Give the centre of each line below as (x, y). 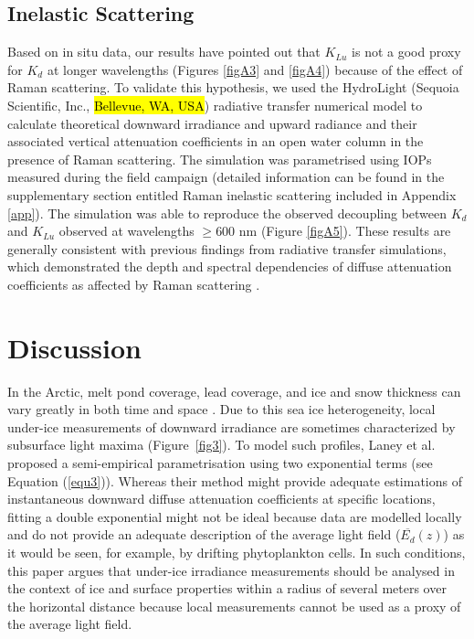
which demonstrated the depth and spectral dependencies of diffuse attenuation (230, 266)
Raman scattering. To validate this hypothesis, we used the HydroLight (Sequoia (233, 87)
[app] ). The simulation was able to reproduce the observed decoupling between (227, 213)
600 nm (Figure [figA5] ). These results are (333, 231)
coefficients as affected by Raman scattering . (134, 284)
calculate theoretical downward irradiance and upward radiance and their (212, 123)
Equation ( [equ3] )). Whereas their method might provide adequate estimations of (235, 480)
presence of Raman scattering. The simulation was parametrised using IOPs (220, 159)
